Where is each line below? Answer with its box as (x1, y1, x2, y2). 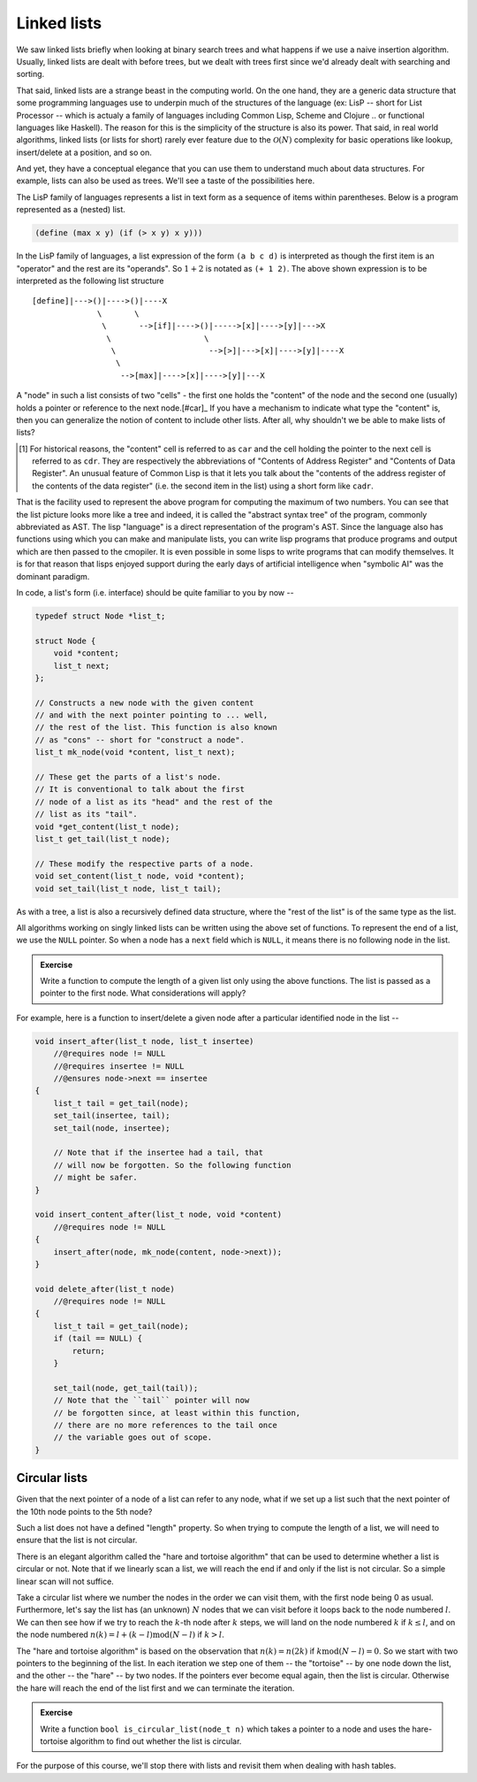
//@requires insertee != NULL (53, 1061, 185, 1071)
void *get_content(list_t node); (34, 821, 180, 832)
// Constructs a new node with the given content (34, 697, 254, 708)
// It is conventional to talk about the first (34, 784, 245, 795)
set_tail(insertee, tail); (53, 1110, 171, 1121)
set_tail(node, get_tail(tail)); (53, 1383, 199, 1393)
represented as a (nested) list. (16, 204, 125, 215)
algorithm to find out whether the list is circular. (70, 1735, 242, 1747)
